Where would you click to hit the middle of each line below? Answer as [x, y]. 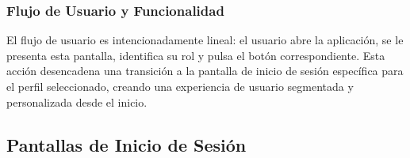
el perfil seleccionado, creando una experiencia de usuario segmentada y [180, 86]
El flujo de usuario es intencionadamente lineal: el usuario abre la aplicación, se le [205, 40]
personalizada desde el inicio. [77, 102]
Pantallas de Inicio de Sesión [126, 144]
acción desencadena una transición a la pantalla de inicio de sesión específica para [205, 71]
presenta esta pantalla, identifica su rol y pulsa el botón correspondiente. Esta [196, 55]
